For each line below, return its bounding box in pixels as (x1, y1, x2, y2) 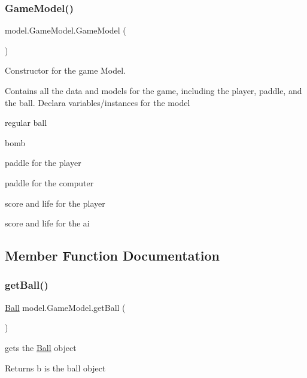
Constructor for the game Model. (5, 64, 126, 77)
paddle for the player (5, 156, 81, 169)
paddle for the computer (5, 176, 94, 189)
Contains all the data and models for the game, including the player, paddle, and (5, 84, 302, 96)
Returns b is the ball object (5, 361, 106, 374)
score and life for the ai (5, 217, 90, 229)
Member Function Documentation (5, 246, 220, 265)
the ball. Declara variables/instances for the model (5, 96, 190, 108)
